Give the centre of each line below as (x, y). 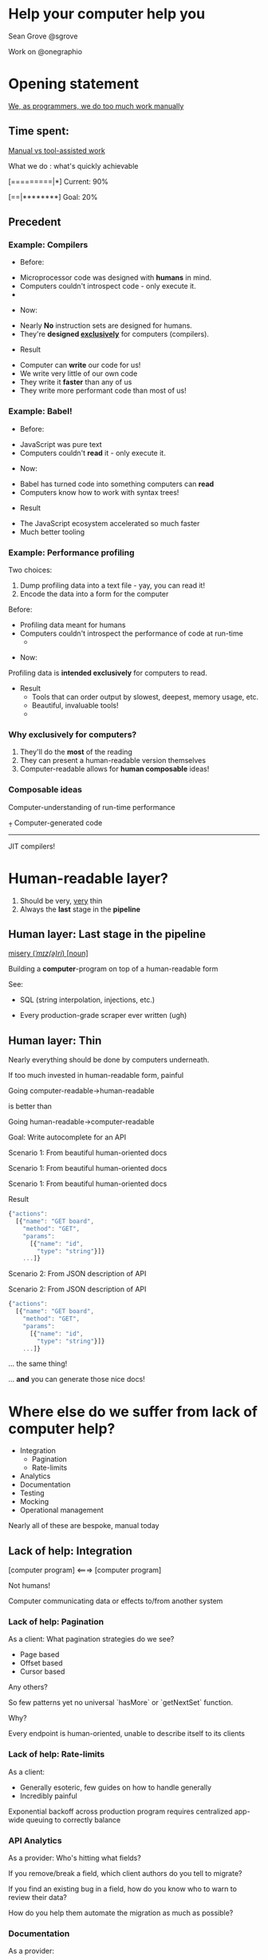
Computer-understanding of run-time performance (92, 807)
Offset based (41, 1663)
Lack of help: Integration (71, 1551)
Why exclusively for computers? (73, 734)
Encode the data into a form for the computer (94, 593)
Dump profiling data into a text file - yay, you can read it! (112, 585)
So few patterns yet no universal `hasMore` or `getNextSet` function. (121, 1703)
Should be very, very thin (61, 900)
